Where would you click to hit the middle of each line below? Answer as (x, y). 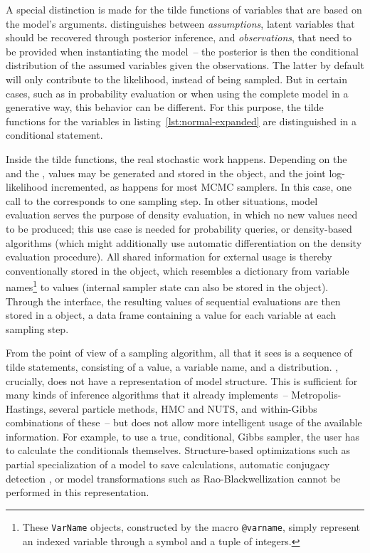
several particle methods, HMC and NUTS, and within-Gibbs (183, 408)
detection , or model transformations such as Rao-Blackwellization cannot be (173, 478)
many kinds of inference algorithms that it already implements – (147, 395)
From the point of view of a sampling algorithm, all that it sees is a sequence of (179, 353)
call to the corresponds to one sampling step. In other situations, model (162, 200)
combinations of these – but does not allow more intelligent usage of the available (184, 422)
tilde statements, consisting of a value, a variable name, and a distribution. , (172, 366)
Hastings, (26, 408)
